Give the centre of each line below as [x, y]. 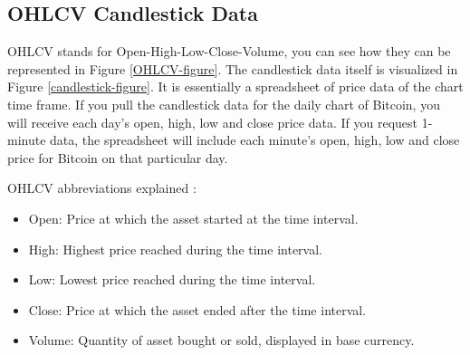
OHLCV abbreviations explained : [102, 188]
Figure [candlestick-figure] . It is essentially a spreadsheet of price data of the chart [235, 86]
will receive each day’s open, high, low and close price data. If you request [212, 122]
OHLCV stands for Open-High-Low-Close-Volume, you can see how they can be [229, 51]
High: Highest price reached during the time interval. [175, 249]
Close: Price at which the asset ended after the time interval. [197, 309]
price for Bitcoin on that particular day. [118, 157]
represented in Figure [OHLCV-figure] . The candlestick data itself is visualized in [233, 68]
